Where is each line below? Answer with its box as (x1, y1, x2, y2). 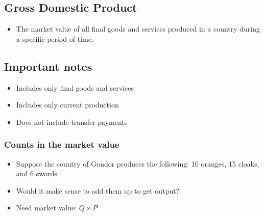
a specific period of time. (16, 33, 93, 44)
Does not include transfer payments (16, 116, 128, 127)
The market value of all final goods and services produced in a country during (16, 23, 260, 34)
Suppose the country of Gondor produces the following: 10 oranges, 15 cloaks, (16, 158, 259, 169)
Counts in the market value (4, 138, 119, 151)
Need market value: (16, 202, 77, 213)
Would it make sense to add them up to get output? (16, 185, 180, 196)
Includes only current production (16, 99, 119, 110)
